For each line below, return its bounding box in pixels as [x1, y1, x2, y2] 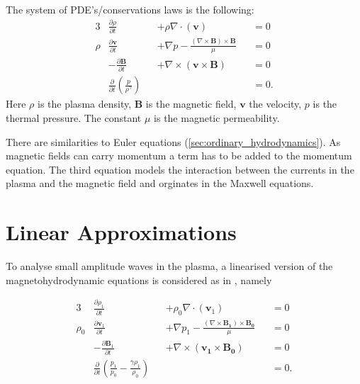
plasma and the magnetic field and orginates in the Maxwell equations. [6, 176, 314, 191]
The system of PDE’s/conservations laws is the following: [6, 2, 254, 16]
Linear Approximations [6, 218, 237, 247]
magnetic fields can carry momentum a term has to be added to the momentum [6, 148, 352, 163]
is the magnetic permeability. [154, 110, 280, 125]
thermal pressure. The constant [6, 110, 142, 125]
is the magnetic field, [145, 96, 237, 111]
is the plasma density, [38, 96, 132, 111]
